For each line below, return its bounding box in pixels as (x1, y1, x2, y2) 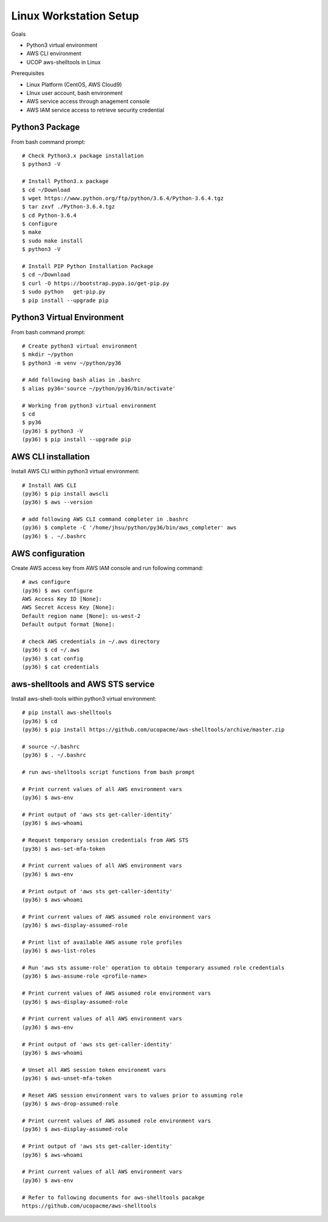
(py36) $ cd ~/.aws (22, 647, 80, 653)
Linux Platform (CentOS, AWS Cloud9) (26, 81, 122, 88)
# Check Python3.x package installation (22, 152, 144, 159)
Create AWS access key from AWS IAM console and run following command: (11, 564, 203, 571)
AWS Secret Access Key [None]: (22, 604, 115, 611)
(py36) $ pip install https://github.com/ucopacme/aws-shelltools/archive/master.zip (22, 726, 285, 733)
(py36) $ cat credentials (22, 664, 100, 671)
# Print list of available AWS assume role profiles (22, 939, 182, 946)
